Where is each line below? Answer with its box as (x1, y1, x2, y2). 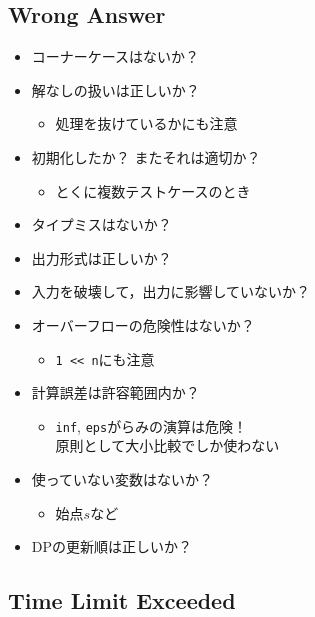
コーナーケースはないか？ (31, 46, 200, 67)
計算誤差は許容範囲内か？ (31, 382, 200, 403)
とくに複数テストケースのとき (55, 180, 251, 201)
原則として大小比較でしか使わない (55, 435, 280, 456)
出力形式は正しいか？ (31, 247, 172, 268)
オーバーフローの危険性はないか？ (31, 314, 255, 335)
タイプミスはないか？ (31, 214, 172, 235)
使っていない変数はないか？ (31, 469, 214, 490)
